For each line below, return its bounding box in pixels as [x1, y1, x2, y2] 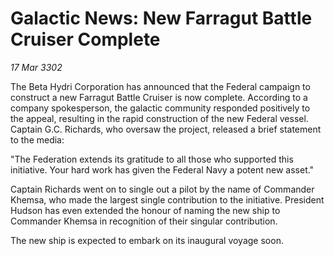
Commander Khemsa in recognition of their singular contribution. [10, 215, 278, 227]
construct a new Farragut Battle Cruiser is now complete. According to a [10, 91, 308, 103]
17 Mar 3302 [10, 61, 63, 73]
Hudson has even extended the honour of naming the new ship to [10, 204, 281, 216]
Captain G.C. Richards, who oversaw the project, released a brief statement [10, 123, 322, 135]
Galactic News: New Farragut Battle [10, 7, 313, 30]
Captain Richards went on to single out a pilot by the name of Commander [10, 183, 315, 195]
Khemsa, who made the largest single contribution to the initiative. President [10, 193, 325, 206]
